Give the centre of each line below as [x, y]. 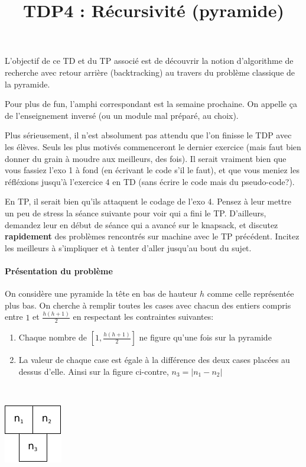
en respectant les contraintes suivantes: [143, 317]
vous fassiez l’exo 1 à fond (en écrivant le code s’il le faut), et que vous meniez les [152, 170]
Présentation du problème [59, 270]
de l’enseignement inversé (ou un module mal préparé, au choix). [122, 115]
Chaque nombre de [53, 337]
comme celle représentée [250, 294]
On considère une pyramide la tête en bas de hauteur [101, 294]
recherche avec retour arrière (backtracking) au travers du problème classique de [150, 72]
